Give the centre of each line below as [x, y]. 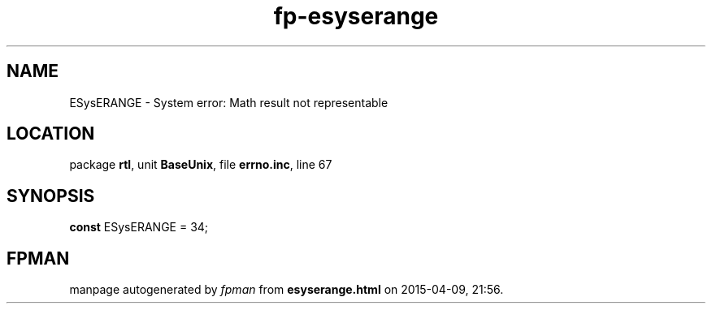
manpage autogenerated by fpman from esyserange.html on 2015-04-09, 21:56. [287, 290]
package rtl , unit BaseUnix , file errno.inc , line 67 [201, 165]
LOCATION [51, 134]
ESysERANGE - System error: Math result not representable [229, 102]
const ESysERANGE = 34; [139, 227]
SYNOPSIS [51, 196]
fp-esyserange [356, 16]
